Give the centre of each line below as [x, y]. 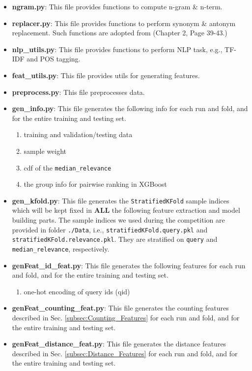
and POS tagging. [54, 59]
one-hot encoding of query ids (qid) [77, 291]
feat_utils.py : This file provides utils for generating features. [106, 75]
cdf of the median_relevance [68, 167]
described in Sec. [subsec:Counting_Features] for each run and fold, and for [126, 317]
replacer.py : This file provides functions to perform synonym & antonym [124, 23]
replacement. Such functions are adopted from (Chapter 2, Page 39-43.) [120, 33]
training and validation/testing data [78, 134]
